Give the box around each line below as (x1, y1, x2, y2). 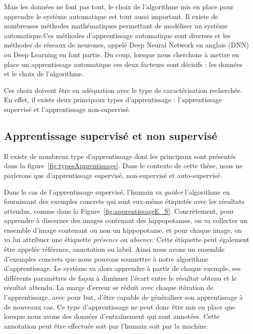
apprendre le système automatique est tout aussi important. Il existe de (4, 11, 218, 21)
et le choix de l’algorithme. (4, 68, 84, 79)
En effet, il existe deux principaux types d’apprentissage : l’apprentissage (4, 94, 222, 105)
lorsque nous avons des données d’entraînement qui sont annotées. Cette (4, 311, 220, 321)
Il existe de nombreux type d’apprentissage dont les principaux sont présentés (4, 151, 236, 161)
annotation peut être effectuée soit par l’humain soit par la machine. (4, 320, 209, 331)
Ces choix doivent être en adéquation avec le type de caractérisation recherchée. (4, 85, 242, 95)
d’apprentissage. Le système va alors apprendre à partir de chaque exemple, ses (4, 263, 241, 273)
